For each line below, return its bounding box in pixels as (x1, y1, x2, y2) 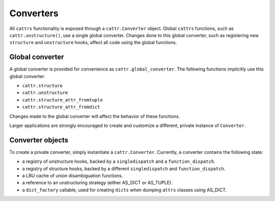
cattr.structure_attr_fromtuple (22, 97, 103, 103)
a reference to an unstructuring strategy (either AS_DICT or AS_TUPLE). (22, 180, 173, 186)
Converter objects (9, 136, 69, 144)
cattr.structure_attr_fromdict (22, 104, 100, 110)
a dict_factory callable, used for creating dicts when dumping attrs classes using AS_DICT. (22, 187, 227, 193)
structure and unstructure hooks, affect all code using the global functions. (9, 40, 177, 46)
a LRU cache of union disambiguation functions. (22, 173, 123, 179)
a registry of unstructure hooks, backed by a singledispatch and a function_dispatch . (22, 158, 216, 164)
